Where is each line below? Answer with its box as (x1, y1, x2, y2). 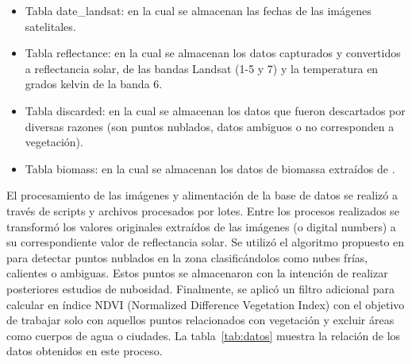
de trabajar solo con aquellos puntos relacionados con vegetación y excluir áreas (6, 312, 395, 328)
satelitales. (25, 17, 76, 34)
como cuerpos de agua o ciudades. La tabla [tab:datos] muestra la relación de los (6, 327, 401, 343)
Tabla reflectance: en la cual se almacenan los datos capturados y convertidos (25, 45, 401, 61)
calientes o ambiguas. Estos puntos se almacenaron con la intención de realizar (6, 265, 388, 281)
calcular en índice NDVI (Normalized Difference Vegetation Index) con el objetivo (6, 296, 405, 312)
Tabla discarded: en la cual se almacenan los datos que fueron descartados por (25, 102, 406, 118)
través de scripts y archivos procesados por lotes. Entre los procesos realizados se (6, 202, 399, 219)
